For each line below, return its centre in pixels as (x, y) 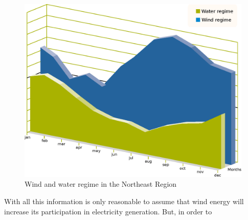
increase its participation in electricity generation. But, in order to (108, 211)
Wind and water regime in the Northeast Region (101, 184)
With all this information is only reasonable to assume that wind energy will (124, 201)
